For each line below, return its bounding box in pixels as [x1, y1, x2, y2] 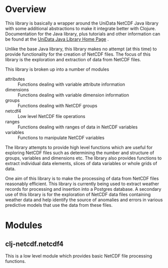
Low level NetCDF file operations [17, 113, 85, 119]
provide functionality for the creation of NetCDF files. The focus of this [5, 51, 151, 57]
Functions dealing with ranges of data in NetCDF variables [17, 124, 138, 130]
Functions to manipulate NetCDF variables [17, 135, 105, 141]
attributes [5, 76, 25, 82]
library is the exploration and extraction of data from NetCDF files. [5, 56, 141, 62]
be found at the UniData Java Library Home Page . [5, 36, 109, 42]
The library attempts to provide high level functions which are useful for [5, 144, 153, 150]
